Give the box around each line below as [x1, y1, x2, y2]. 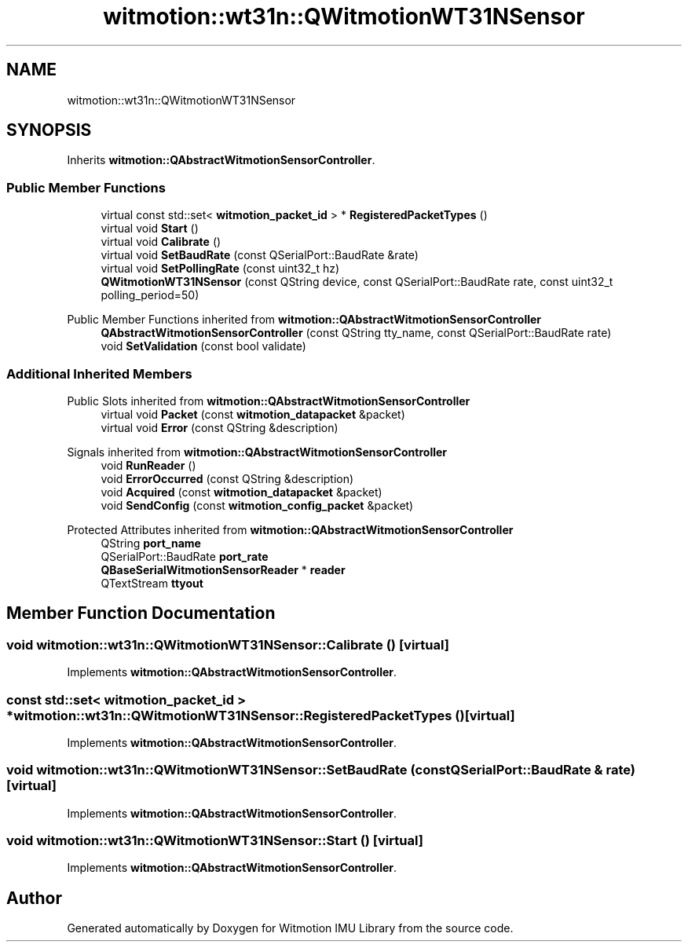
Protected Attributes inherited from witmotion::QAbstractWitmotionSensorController [67, 522, 514, 536]
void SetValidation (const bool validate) [101, 339, 306, 353]
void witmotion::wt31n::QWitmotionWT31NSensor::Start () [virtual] [6, 833, 423, 849]
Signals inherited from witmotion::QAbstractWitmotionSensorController [67, 445, 448, 459]
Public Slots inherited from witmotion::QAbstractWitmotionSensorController [67, 393, 470, 408]
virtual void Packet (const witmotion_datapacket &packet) [101, 407, 405, 421]
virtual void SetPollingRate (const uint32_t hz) [101, 262, 340, 276]
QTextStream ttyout [101, 576, 203, 590]
